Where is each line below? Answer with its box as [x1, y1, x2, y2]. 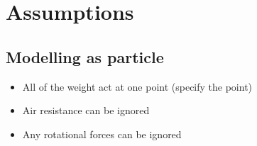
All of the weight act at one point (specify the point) [22, 79, 253, 94]
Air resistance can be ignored [22, 103, 150, 118]
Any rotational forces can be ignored [22, 126, 182, 141]
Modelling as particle [6, 45, 164, 67]
